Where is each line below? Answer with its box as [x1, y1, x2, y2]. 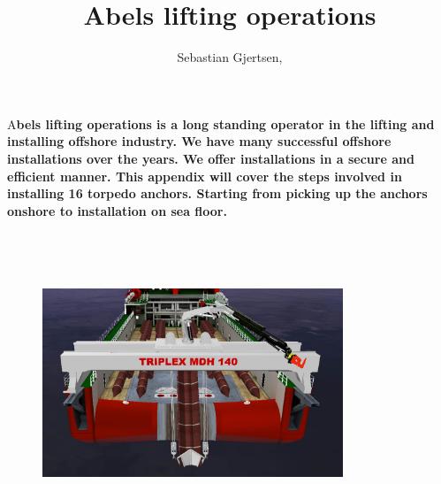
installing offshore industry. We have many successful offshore [7, 132, 392, 150]
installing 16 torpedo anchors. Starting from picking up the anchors [7, 184, 428, 203]
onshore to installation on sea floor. [7, 201, 227, 219]
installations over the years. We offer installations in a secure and [7, 149, 414, 167]
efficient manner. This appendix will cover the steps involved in [7, 166, 402, 185]
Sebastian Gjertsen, [177, 48, 283, 66]
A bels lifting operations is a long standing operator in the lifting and [7, 114, 435, 133]
